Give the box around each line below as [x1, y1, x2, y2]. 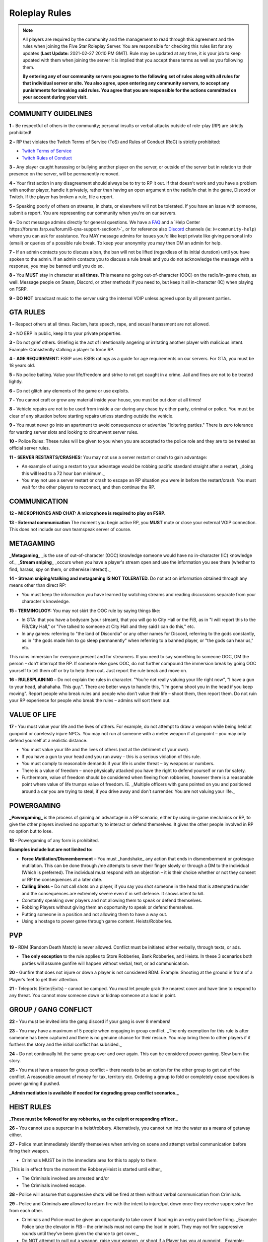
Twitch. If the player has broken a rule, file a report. [9, 194, 114, 200]
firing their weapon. [9, 1148, 50, 1154]
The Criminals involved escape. [21, 1182, 86, 1188]
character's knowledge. [21, 599, 70, 605]
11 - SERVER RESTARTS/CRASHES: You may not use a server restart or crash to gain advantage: [9, 454, 207, 460]
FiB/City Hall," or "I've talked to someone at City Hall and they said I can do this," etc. [21, 623, 196, 629]
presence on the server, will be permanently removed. [9, 171, 120, 177]
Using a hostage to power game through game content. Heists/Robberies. [21, 918, 173, 924]
